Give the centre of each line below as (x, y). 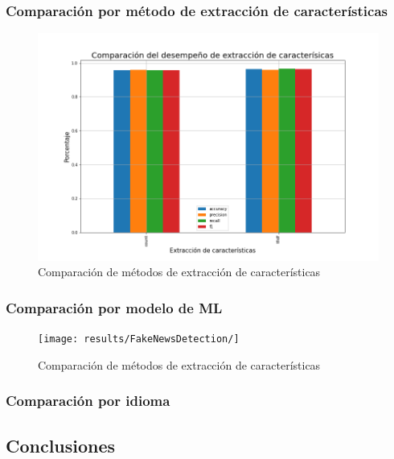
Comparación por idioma (88, 401)
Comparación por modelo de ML (114, 307)
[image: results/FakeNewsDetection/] (139, 339)
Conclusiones (61, 445)
